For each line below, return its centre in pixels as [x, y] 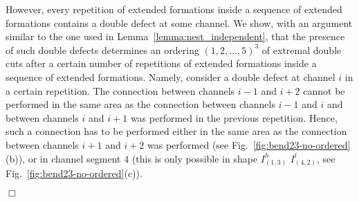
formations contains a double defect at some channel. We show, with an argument [179, 22]
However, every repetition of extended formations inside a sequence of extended [174, 9]
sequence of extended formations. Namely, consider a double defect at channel [171, 76]
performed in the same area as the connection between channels [140, 104]
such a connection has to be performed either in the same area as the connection [176, 131]
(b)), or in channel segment [63, 158]
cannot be [324, 90]
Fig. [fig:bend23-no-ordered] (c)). [74, 173]
